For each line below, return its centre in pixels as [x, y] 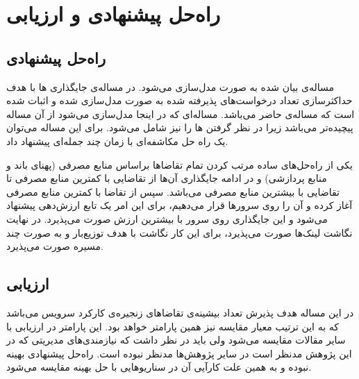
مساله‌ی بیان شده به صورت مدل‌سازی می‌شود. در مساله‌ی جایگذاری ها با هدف [170, 86]
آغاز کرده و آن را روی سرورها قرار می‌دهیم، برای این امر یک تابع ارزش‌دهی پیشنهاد [179, 205]
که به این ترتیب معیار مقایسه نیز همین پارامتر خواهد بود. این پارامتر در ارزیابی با [173, 326]
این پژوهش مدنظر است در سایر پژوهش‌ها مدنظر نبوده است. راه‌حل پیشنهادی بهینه [179, 353]
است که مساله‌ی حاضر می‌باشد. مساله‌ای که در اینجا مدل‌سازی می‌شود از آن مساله [181, 113]
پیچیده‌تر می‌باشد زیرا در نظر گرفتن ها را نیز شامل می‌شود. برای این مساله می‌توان [180, 127]
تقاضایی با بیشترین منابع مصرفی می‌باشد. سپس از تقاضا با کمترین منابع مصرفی [173, 191]
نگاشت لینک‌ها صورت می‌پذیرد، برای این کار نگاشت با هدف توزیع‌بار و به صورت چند [179, 232]
